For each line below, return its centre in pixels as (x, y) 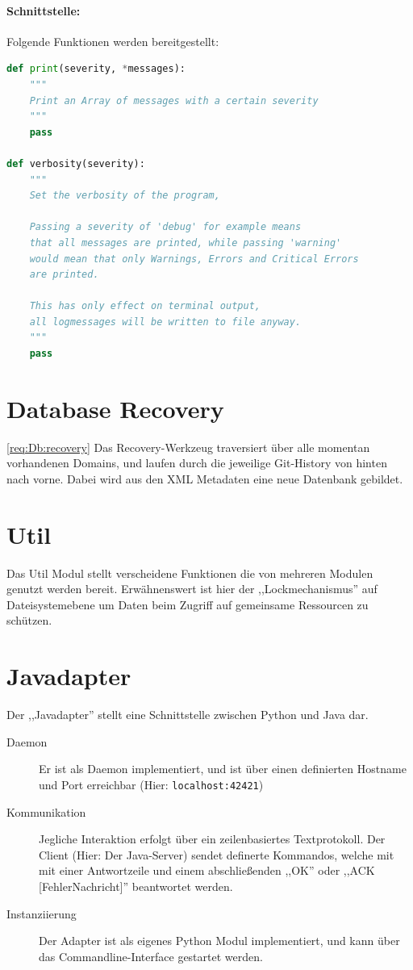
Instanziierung (42, 913)
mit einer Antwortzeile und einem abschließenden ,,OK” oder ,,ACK (207, 870)
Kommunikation (46, 811)
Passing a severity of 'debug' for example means (165, 227)
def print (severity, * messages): (96, 69)
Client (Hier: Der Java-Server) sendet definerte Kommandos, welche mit (217, 854)
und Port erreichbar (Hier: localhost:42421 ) (151, 784)
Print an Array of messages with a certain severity (174, 100)
